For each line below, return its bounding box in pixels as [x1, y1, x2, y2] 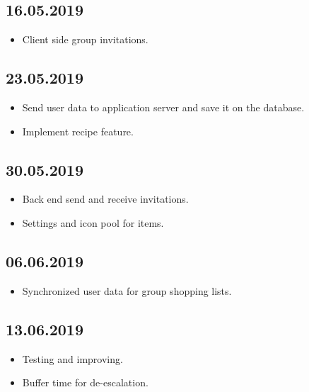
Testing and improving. [22, 351, 123, 366]
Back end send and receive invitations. [22, 191, 189, 206]
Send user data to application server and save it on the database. [22, 100, 305, 114]
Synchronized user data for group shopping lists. [22, 283, 232, 298]
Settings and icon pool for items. [22, 215, 164, 230]
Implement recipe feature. [22, 123, 134, 138]
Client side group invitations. [22, 32, 148, 47]
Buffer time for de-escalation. [22, 375, 148, 390]
